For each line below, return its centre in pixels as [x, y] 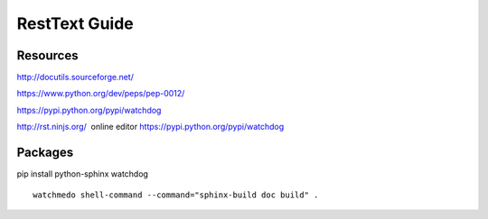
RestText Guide [75, 23]
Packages [45, 153]
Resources [47, 55]
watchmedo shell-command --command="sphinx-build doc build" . [176, 195]
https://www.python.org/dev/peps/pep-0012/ [101, 94]
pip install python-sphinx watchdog [83, 174]
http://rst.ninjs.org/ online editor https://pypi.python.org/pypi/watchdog [150, 127]
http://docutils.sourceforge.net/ [75, 78]
